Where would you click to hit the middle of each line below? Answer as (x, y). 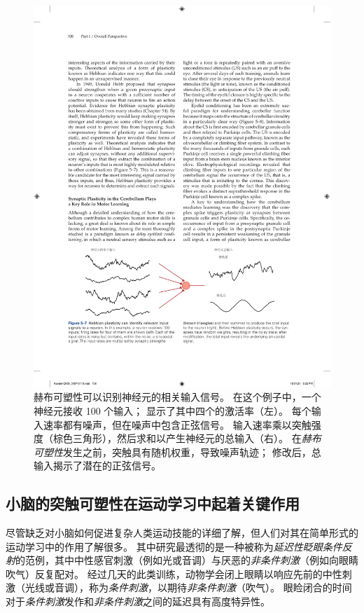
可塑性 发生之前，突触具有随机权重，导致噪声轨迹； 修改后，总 (177, 452)
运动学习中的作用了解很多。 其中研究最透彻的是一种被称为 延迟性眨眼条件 (174, 546)
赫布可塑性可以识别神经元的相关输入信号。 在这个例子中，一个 (177, 397)
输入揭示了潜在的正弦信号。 (97, 466)
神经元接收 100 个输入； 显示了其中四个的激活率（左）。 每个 (173, 410)
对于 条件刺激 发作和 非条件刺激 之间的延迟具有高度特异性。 (138, 601)
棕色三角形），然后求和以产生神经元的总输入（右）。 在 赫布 (187, 438)
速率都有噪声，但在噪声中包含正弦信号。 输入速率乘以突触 (177, 424)
